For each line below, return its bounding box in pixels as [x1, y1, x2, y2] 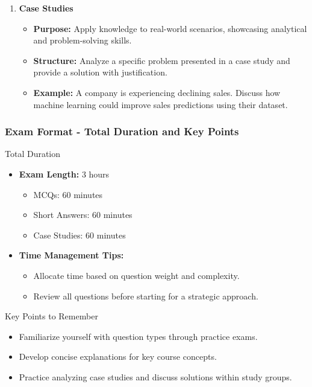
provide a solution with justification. [33, 66, 167, 78]
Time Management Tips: [19, 249, 124, 261]
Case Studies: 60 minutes [33, 228, 126, 241]
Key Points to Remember [5, 310, 98, 322]
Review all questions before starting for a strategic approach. [33, 289, 258, 302]
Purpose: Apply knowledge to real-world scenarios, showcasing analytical [33, 22, 307, 34]
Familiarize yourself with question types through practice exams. [19, 330, 258, 342]
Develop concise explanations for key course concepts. [19, 350, 217, 363]
